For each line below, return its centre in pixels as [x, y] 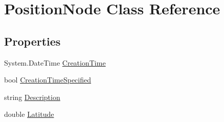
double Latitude [29, 114]
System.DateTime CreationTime [55, 62]
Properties [32, 41]
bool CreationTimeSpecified [48, 80]
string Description [32, 97]
